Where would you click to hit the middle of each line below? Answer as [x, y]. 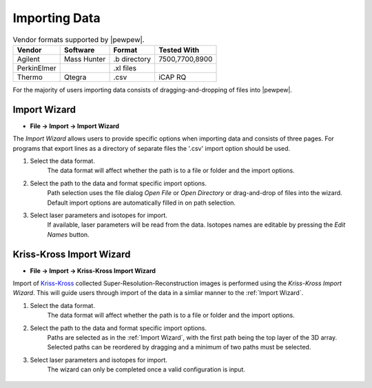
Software [79, 50]
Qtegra [75, 77]
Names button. [68, 234]
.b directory [132, 59]
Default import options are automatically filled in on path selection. [142, 203]
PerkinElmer [37, 68]
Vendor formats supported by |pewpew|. [79, 39]
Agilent [29, 59]
